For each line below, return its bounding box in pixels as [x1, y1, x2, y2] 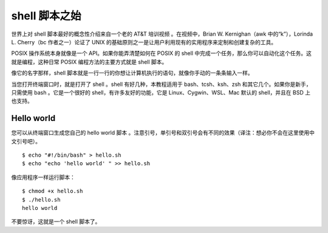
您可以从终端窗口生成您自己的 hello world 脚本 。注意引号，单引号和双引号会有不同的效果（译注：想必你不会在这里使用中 [11, 129, 315, 136]
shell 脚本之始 [11, 9, 81, 22]
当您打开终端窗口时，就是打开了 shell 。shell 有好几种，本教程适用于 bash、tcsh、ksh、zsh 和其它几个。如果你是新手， [11, 80, 312, 88]
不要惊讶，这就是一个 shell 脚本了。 [11, 218, 101, 225]
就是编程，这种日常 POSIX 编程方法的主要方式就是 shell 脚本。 [11, 58, 168, 65]
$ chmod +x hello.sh [22, 188, 83, 195]
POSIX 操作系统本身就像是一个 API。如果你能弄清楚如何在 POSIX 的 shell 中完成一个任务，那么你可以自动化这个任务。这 [11, 50, 312, 57]
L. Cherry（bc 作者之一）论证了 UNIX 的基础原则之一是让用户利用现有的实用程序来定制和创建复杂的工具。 [11, 38, 277, 45]
